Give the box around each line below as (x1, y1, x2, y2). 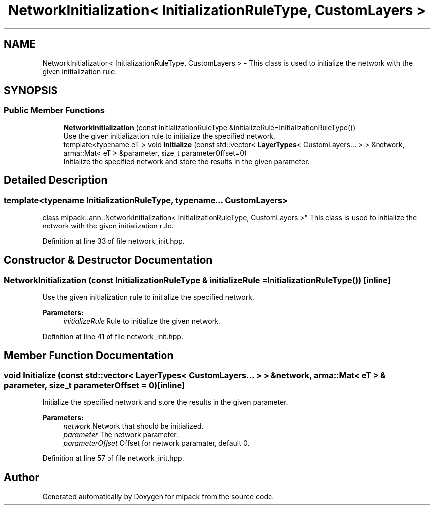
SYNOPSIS (4, 84, 58, 97)
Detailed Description (4, 174, 108, 187)
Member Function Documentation (4, 349, 174, 362)
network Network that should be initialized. (63, 422, 204, 431)
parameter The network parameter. (63, 430, 178, 439)
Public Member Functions (4, 105, 105, 115)
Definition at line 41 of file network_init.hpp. (42, 332, 183, 341)
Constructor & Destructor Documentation (4, 254, 213, 267)
